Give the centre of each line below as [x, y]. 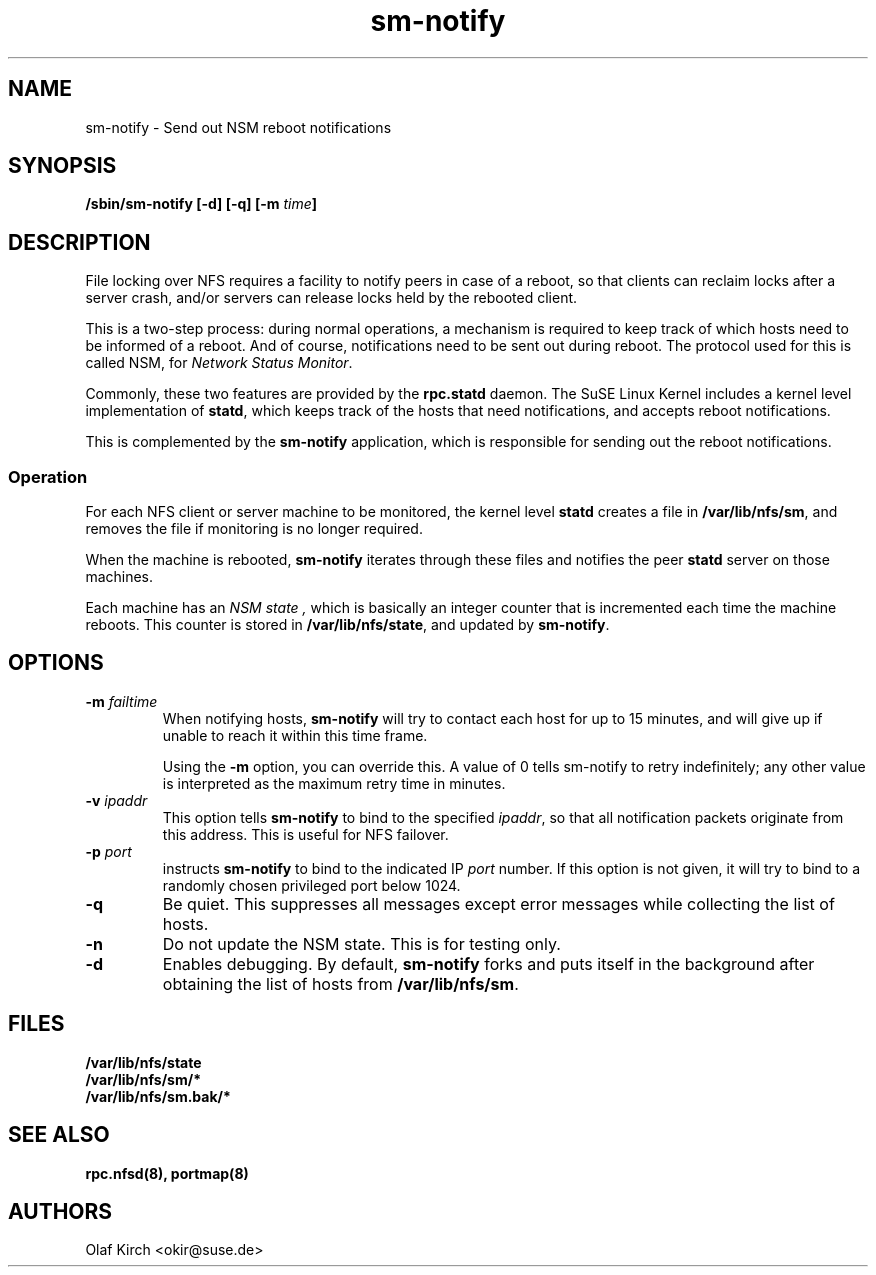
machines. [119, 577]
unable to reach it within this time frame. [295, 735]
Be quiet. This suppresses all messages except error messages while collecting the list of [498, 903]
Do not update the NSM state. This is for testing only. [361, 943]
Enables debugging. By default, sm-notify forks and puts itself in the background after [488, 963]
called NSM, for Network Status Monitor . [219, 363]
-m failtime [121, 701]
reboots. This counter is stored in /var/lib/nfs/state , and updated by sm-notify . [347, 625]
